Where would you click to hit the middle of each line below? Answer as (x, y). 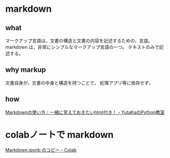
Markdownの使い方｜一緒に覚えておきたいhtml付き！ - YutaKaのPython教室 (85, 112)
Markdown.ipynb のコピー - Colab (41, 150)
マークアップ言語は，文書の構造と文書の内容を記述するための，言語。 (79, 41)
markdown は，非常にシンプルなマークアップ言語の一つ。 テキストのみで (82, 47)
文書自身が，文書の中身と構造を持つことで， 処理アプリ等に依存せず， (79, 83)
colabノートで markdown (59, 135)
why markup (26, 70)
